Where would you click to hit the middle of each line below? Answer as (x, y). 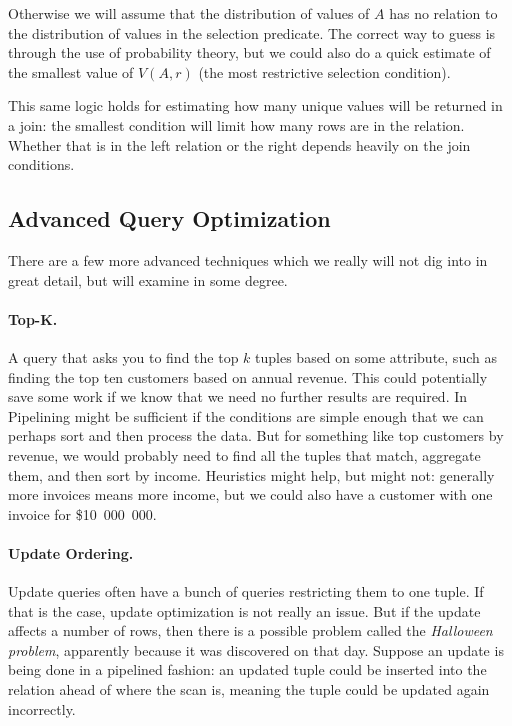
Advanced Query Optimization (169, 218)
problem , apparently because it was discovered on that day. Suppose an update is (256, 649)
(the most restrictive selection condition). (324, 71)
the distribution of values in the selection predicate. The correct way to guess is (252, 32)
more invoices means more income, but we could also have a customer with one (250, 494)
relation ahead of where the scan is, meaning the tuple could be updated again (249, 689)
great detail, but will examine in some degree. (148, 279)
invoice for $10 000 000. (82, 513)
